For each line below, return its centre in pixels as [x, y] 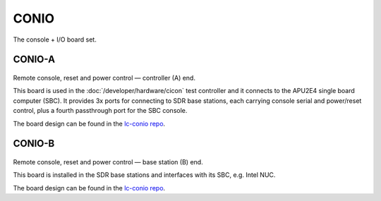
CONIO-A [34, 60]
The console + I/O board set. [55, 39]
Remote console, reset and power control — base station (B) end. [108, 162]
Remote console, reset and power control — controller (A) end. [104, 78]
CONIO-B [34, 144]
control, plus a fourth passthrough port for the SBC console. [100, 111]
